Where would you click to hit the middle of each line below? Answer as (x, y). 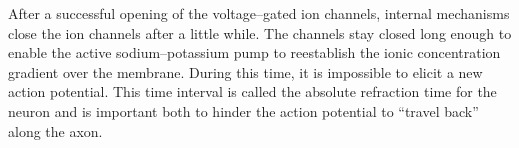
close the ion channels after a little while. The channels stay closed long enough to (260, 32)
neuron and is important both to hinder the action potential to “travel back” (243, 110)
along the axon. (55, 130)
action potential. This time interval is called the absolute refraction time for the (252, 91)
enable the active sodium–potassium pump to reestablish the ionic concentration (254, 52)
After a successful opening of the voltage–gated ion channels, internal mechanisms (259, 13)
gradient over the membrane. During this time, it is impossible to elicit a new (245, 71)
